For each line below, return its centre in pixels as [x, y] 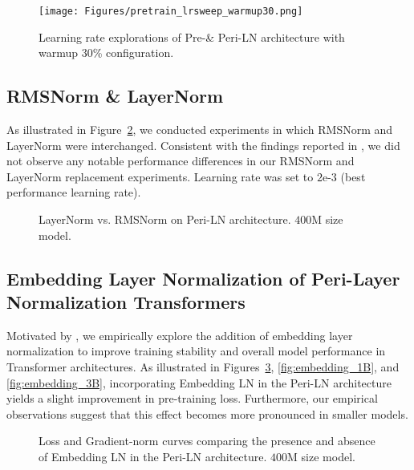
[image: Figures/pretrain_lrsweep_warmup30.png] [171, 11]
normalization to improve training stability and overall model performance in [196, 351]
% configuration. [133, 53]
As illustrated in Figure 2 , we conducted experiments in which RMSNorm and [200, 130]
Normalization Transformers [126, 301]
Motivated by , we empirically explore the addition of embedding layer [180, 335]
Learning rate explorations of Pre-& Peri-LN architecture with [192, 36]
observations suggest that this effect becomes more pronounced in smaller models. [207, 413]
